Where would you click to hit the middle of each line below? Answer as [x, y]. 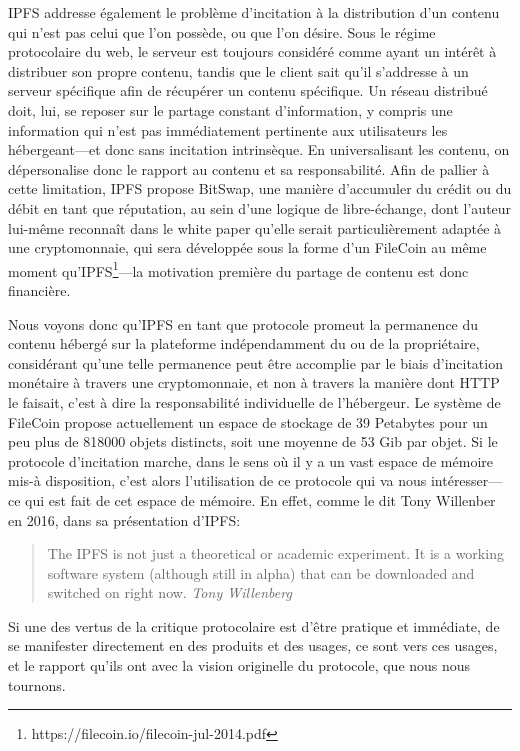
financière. [39, 289]
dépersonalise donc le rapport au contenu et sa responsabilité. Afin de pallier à [249, 168]
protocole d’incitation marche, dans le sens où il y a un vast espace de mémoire [251, 460]
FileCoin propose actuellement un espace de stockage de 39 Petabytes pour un [248, 421]
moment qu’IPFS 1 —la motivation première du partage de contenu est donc [238, 269]
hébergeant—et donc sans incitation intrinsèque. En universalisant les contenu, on [259, 149]
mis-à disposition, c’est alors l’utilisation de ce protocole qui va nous [217, 480]
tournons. [37, 684]
